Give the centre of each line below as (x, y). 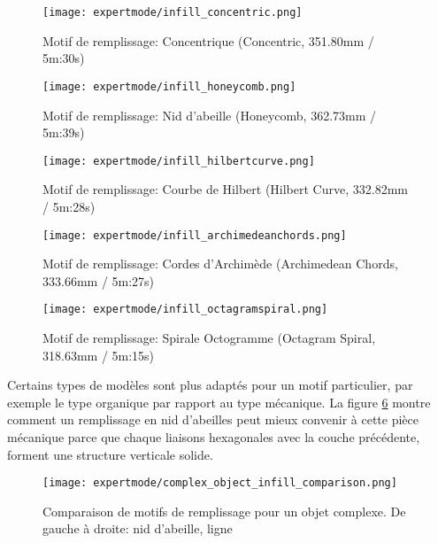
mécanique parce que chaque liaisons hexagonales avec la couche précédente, (214, 437)
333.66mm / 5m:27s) (99, 280)
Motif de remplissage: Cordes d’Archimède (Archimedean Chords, (220, 264)
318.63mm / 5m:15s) (99, 355)
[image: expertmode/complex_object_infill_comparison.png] (220, 483)
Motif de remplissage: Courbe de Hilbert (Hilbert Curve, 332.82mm (225, 189)
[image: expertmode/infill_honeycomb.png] (169, 86)
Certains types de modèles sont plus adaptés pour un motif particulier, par (210, 385)
